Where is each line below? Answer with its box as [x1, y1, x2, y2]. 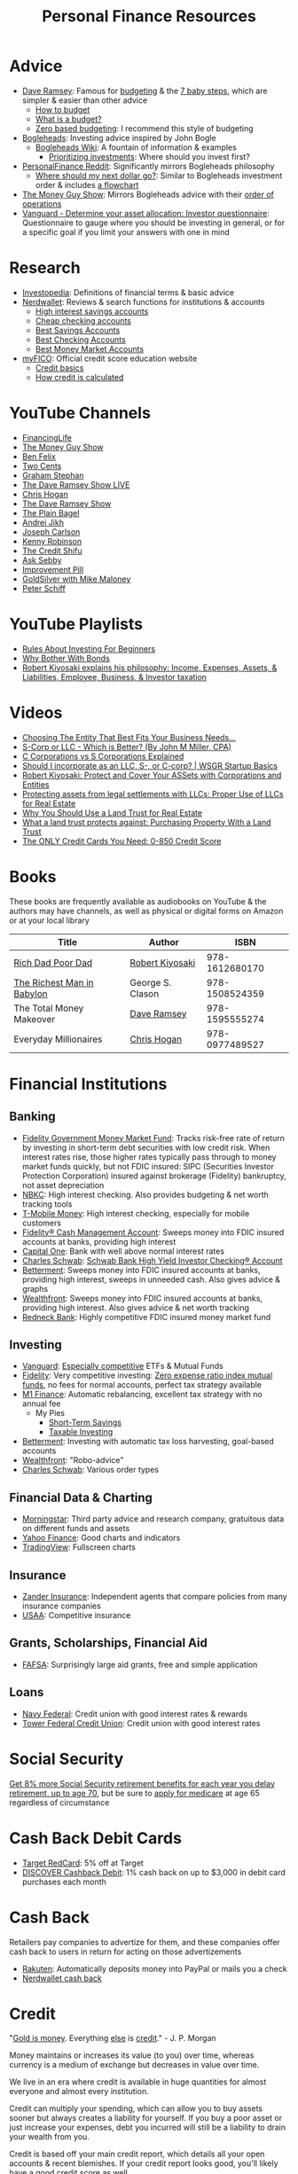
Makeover [13, 1013, 56, 1025]
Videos [9, 702, 63, 723]
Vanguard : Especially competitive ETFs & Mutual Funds [21, 1361, 223, 1372]
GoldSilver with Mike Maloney [21, 574, 131, 584]
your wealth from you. [9, 2131, 90, 2142]
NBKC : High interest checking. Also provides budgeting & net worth [21, 1189, 269, 1200]
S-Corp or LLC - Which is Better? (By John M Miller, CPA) [21, 741, 232, 752]
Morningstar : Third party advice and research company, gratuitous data [21, 1513, 285, 1524]
